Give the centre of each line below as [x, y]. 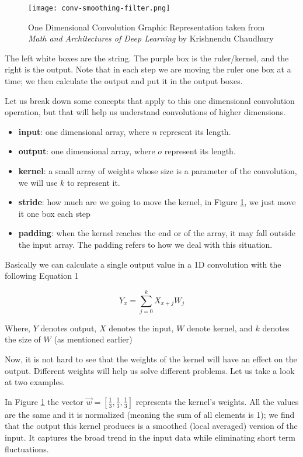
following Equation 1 [42, 276]
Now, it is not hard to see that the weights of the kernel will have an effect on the [151, 359]
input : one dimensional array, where [84, 131]
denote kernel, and [220, 328]
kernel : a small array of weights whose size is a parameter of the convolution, [158, 171]
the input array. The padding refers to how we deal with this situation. [145, 244]
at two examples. [35, 382]
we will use [38, 182]
